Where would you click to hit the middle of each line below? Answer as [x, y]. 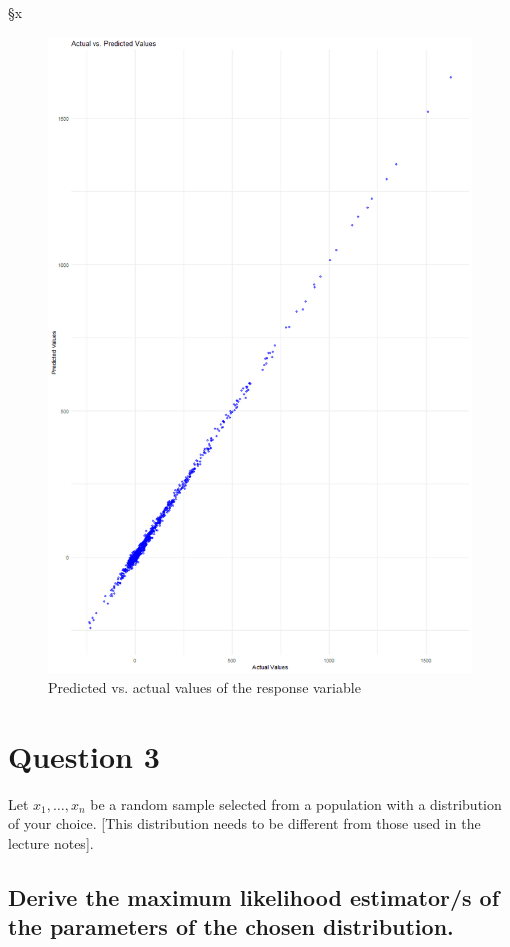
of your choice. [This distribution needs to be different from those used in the [244, 823]
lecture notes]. [51, 842]
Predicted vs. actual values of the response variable [204, 686]
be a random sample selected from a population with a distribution [296, 803]
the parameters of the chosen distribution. [231, 926]
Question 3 [84, 755]
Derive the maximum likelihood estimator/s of [254, 896]
